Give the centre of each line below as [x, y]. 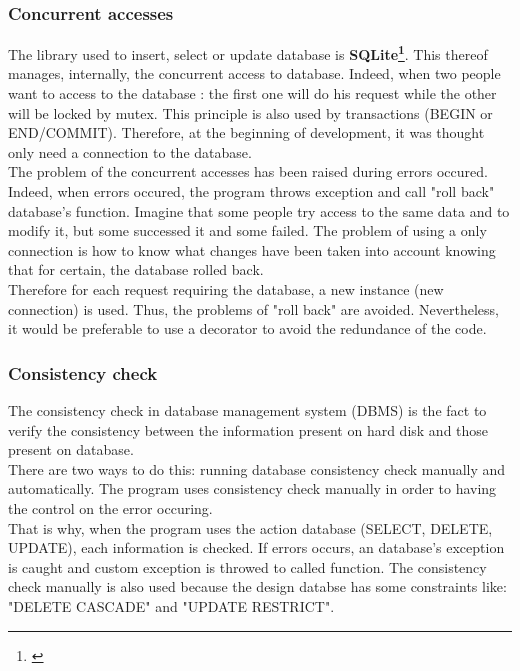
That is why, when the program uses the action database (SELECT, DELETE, [250, 527]
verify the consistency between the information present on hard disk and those [248, 429]
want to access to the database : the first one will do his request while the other [252, 93]
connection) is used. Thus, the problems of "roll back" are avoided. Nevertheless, [253, 308]
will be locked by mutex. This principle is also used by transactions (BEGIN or [250, 112]
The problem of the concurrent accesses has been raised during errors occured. [248, 171]
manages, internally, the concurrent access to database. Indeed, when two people [254, 73]
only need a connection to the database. [130, 151]
